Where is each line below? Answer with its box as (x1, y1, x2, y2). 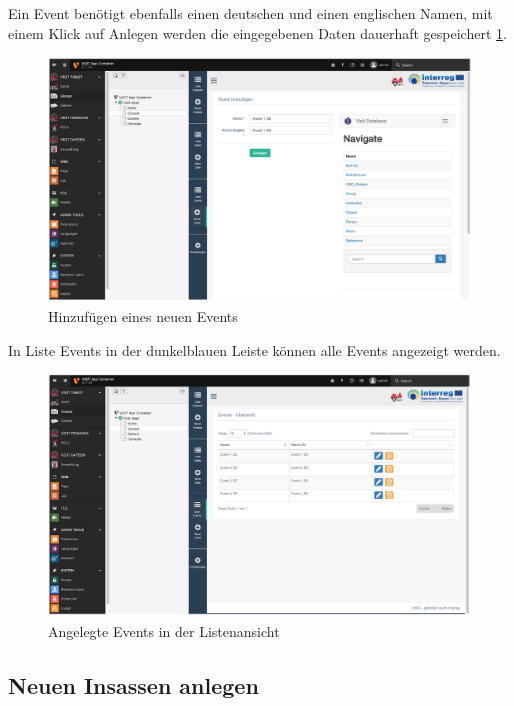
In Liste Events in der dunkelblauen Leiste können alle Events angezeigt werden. (8, 339, 501, 360)
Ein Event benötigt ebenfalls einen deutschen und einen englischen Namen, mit (8, 3, 493, 23)
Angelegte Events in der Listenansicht (48, 620, 280, 641)
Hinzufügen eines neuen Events (48, 305, 238, 326)
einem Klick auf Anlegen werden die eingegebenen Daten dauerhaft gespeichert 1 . (8, 22, 507, 43)
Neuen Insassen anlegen (8, 669, 259, 700)
